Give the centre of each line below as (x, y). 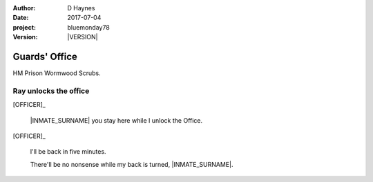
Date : (21, 18)
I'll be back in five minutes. (68, 152)
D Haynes (81, 8)
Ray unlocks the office (51, 91)
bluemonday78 (88, 27)
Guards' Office (45, 56)
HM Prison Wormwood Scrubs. (57, 73)
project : (24, 27)
